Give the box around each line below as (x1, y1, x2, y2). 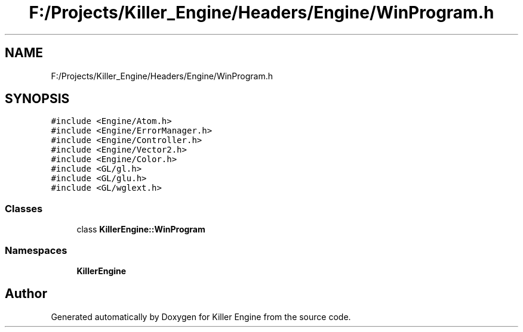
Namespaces (5, 244, 67, 256)
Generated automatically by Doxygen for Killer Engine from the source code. (51, 311, 351, 322)
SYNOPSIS (5, 91, 70, 107)
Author (5, 286, 47, 302)
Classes (5, 202, 43, 215)
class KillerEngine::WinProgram (76, 224, 205, 235)
